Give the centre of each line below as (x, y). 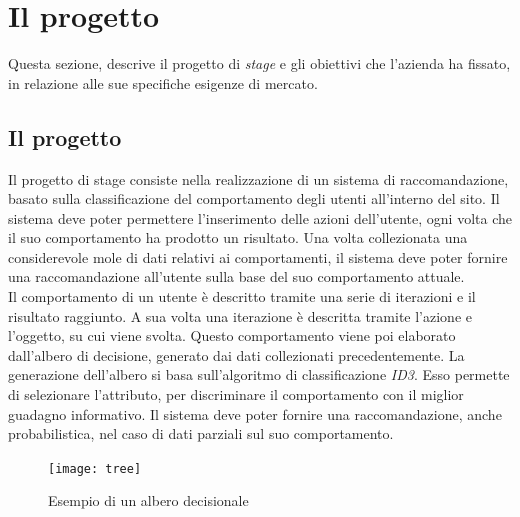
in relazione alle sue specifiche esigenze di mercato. (163, 82)
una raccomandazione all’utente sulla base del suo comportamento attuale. (236, 276)
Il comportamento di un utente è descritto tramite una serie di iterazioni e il (242, 296)
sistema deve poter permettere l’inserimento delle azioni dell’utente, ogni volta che (260, 217)
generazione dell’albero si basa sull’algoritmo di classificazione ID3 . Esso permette (259, 374)
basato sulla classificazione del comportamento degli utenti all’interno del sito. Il (254, 198)
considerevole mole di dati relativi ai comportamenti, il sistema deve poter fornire (258, 256)
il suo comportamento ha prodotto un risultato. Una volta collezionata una (238, 237)
